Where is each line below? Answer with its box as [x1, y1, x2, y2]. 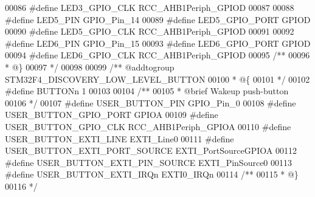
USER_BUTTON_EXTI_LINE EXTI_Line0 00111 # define [5, 132, 234, 145]
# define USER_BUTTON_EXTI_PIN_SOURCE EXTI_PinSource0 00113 [5, 156, 292, 168]
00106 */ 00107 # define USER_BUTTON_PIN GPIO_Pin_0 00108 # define [5, 96, 296, 109]
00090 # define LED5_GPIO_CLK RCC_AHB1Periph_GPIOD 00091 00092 [5, 25, 294, 38]
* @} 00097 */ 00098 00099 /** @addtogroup [5, 60, 175, 73]
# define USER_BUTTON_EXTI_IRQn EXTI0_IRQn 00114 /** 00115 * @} [5, 168, 299, 181]
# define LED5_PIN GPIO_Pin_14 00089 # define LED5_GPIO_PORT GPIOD [5, 13, 311, 26]
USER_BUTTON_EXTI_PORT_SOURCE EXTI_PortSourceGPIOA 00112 [5, 144, 297, 157]
